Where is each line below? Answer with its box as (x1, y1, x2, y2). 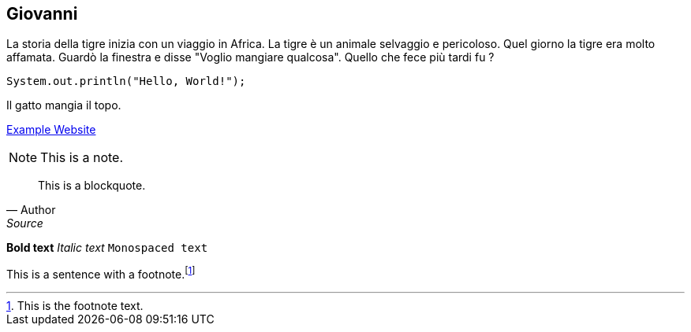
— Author (6, 203, 56, 217)
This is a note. (40, 149, 124, 166)
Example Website (6, 123, 96, 137)
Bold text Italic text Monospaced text (6, 241, 208, 255)
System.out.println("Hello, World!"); (6, 75, 246, 88)
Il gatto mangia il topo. (6, 98, 121, 113)
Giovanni (6, 4, 78, 24)
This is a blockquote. (38, 179, 146, 193)
